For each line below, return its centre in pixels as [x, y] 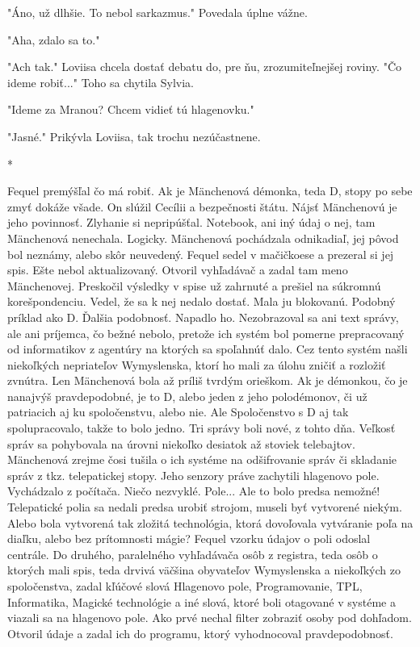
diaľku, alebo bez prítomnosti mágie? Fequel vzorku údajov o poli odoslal [189, 538]
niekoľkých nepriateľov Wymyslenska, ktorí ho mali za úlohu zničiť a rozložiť [197, 364]
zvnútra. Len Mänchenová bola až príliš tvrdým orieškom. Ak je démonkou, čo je [208, 380]
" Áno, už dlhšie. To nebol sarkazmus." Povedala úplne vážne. [157, 12]
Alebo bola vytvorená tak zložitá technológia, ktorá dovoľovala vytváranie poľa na [210, 522]
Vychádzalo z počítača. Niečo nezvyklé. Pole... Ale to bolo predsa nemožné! [194, 491]
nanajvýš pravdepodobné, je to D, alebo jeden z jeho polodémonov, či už [187, 396]
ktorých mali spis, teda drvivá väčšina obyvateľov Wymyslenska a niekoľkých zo [204, 570]
